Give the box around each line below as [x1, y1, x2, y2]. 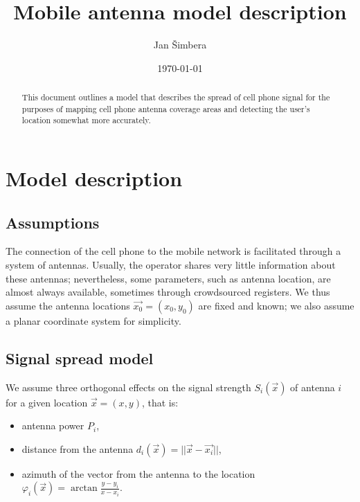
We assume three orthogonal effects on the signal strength [6, 379, 251, 394]
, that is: [141, 395, 179, 409]
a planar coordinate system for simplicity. [6, 313, 181, 328]
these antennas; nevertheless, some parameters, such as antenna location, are [6, 271, 331, 285]
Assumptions [6, 211, 100, 233]
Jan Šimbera [153, 37, 207, 52]
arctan [70, 483, 98, 494]
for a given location [6, 395, 88, 409]
